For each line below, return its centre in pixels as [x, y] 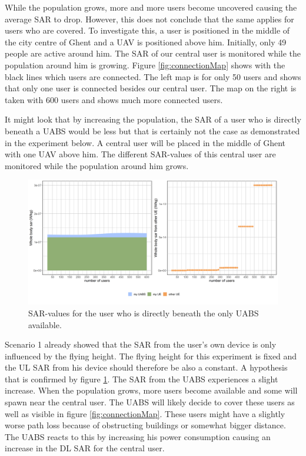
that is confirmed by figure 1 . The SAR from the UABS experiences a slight [142, 379]
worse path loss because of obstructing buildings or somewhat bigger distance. [145, 425]
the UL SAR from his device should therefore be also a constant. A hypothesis [146, 367]
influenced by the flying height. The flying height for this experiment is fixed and [151, 356]
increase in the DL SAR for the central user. [85, 448]
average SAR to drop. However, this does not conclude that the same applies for [149, 19]
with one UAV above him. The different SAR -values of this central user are [140, 154]
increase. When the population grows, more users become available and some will [151, 390]
